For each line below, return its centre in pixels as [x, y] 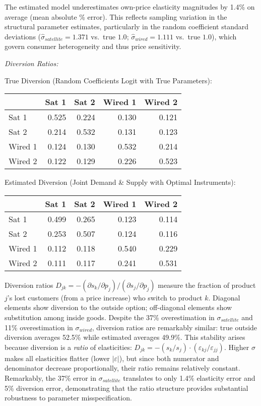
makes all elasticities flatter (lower [57, 358]
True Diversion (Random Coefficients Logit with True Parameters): [108, 80]
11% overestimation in [39, 327]
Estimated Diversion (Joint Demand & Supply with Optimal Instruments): [120, 182]
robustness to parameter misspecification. [68, 398]
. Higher [237, 347]
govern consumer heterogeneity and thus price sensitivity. [93, 46]
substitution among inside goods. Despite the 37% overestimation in [110, 317]
